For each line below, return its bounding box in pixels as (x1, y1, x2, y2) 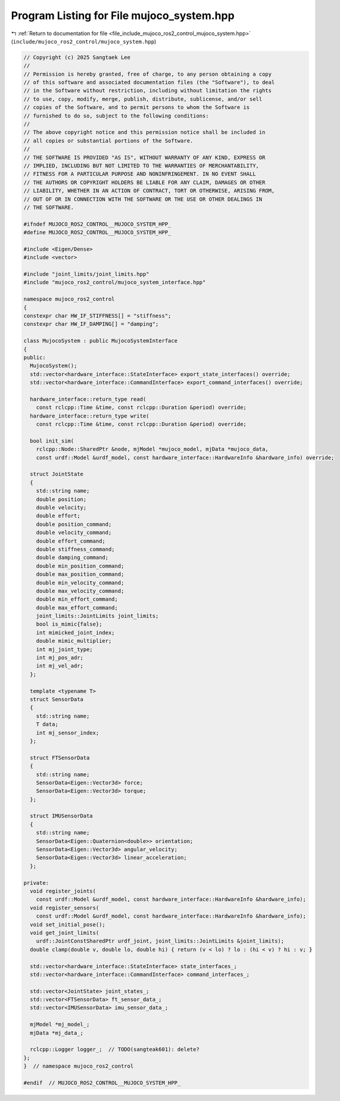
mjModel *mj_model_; (30, 1021, 90, 1028)
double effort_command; (36, 537, 105, 545)
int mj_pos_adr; (36, 654, 83, 661)
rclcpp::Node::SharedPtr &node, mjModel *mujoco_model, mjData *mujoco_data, (36, 446, 269, 453)
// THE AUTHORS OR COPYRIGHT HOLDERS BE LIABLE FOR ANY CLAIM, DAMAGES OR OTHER (23, 179, 266, 186)
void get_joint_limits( (30, 929, 99, 936)
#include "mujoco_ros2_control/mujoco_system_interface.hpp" (23, 279, 206, 286)
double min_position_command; (36, 562, 124, 569)
